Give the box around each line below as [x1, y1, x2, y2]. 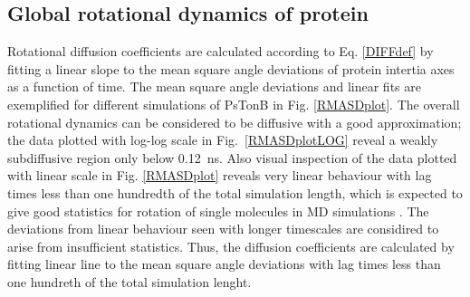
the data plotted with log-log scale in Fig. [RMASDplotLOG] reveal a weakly [7, 130, 438, 149]
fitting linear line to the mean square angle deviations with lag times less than [7, 254, 441, 273]
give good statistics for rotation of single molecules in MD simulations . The [7, 201, 429, 220]
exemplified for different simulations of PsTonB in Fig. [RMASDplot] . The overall [7, 94, 460, 113]
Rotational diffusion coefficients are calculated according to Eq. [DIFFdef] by [7, 42, 434, 61]
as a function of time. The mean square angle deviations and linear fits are [7, 77, 421, 96]
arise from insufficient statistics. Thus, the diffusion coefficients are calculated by [7, 236, 455, 255]
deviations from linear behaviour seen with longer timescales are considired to [7, 219, 439, 238]
